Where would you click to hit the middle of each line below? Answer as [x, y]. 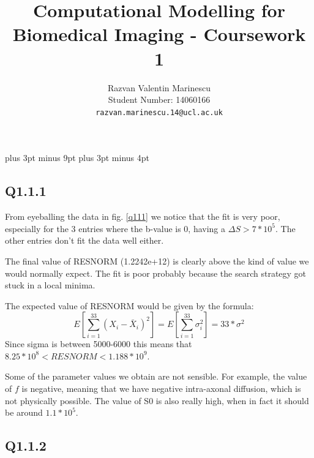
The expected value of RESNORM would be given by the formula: [129, 305]
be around [24, 412]
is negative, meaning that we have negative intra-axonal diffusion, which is [161, 389]
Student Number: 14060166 [159, 99]
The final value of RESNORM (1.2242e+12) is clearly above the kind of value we [157, 261]
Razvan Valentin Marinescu [159, 87]
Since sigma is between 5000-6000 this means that [99, 344]
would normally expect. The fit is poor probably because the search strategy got [156, 273]
